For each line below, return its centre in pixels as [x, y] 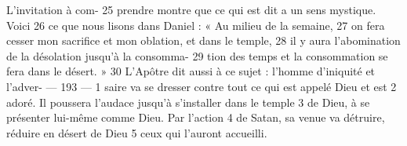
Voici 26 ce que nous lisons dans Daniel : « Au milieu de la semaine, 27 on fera [196, 25]
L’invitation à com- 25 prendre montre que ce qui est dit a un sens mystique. [191, 9]
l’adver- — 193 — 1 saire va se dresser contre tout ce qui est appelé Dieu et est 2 [202, 86]
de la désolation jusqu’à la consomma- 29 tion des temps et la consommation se [197, 55]
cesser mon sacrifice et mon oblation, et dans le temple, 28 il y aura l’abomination [203, 40]
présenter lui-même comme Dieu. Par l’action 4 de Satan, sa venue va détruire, [196, 117]
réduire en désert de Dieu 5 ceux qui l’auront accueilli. [137, 132]
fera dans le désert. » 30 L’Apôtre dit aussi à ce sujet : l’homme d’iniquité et [191, 71]
